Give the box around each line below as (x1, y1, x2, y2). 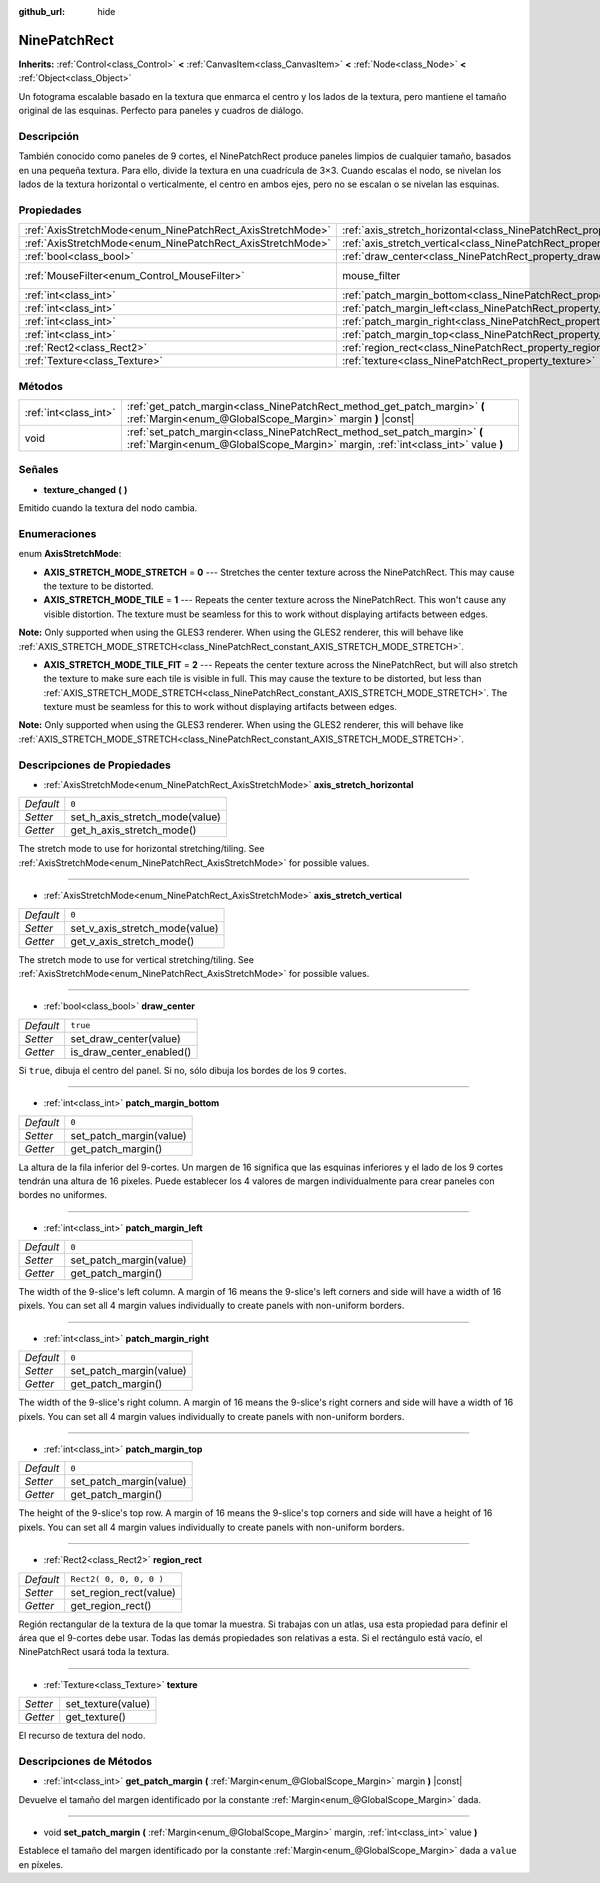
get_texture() (65, 1710, 127, 1724)
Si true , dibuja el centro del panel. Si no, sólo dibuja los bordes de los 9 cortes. (18, 1064, 347, 1076)
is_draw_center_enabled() (70, 1045, 192, 1059)
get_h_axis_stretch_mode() (70, 823, 197, 837)
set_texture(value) (65, 1697, 151, 1711)
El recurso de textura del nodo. (18, 1730, 146, 1742)
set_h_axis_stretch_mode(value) (70, 810, 222, 824)
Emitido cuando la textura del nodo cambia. (18, 502, 198, 514)
